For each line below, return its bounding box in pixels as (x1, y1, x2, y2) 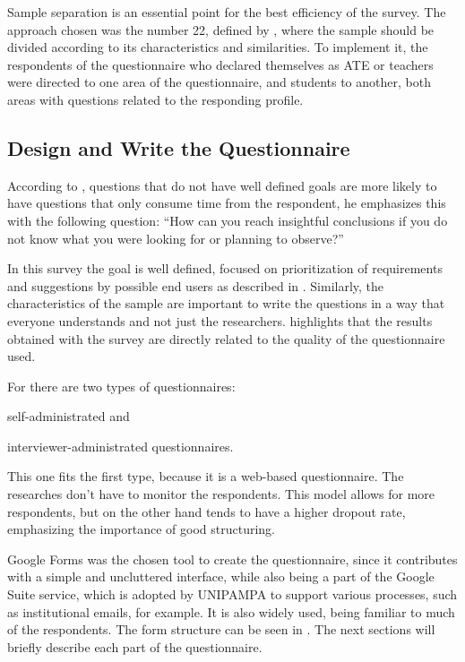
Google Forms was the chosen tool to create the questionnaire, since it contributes (7, 549, 458, 568)
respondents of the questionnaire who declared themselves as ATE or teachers (7, 55, 434, 73)
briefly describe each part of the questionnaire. (7, 637, 263, 656)
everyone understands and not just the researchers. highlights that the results (7, 311, 433, 330)
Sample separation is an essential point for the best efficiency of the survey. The (7, 3, 446, 21)
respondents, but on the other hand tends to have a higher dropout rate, (7, 502, 406, 520)
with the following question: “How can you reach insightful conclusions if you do (7, 211, 448, 229)
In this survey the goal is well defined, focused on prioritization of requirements (7, 259, 443, 278)
